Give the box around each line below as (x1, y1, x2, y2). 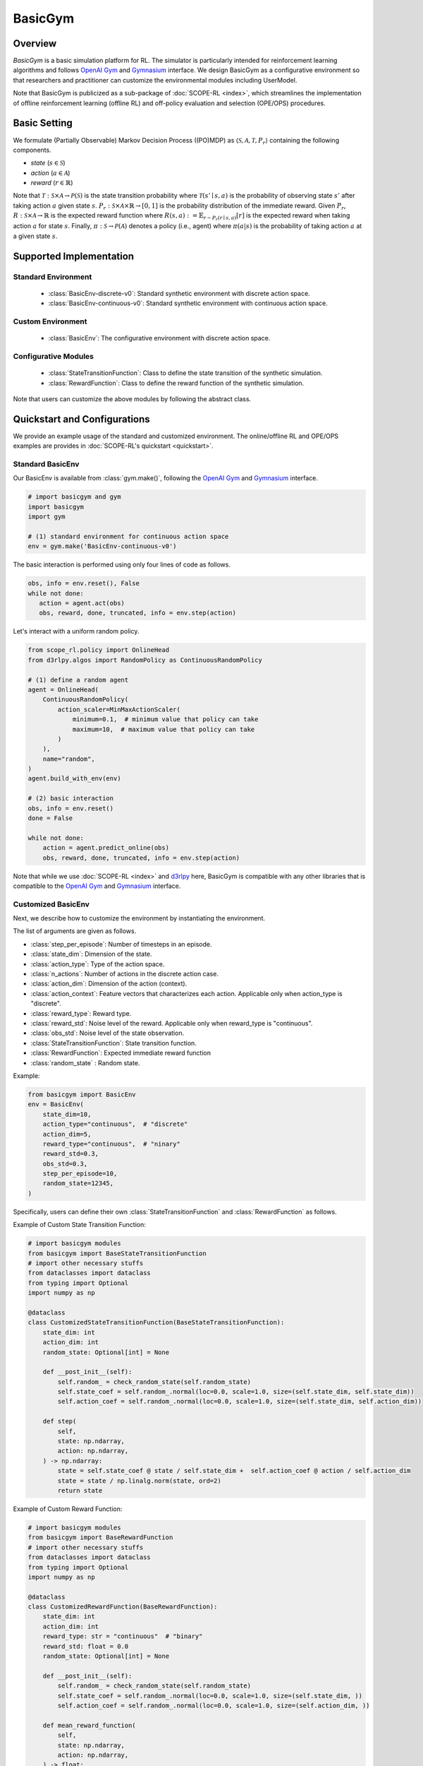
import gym (27, 513, 66, 521)
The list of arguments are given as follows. (13, 927, 137, 935)
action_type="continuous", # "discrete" (42, 1120, 188, 1128)
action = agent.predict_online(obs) (42, 844, 169, 852)
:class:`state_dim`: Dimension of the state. (30, 950, 152, 959)
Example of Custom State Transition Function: (13, 1221, 146, 1229)
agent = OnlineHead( (27, 685, 99, 694)
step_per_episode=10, (42, 1170, 118, 1178)
